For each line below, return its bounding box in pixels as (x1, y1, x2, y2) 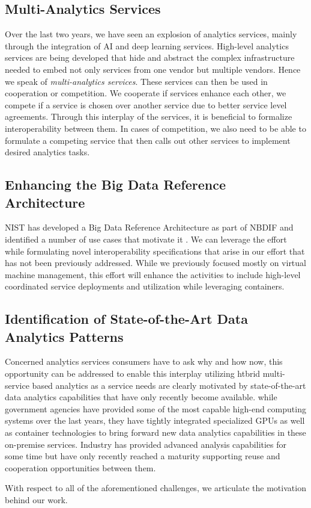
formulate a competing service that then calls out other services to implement (5, 134, 291, 146)
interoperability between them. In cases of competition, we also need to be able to (5, 122, 306, 134)
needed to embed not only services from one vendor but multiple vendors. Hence (5, 63, 301, 75)
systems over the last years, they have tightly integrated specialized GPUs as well (5, 414, 305, 427)
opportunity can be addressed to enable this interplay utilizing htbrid (5, 367, 261, 380)
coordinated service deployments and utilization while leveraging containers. (5, 280, 285, 293)
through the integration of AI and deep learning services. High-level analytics (5, 39, 289, 52)
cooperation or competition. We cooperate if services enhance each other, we (5, 87, 286, 99)
